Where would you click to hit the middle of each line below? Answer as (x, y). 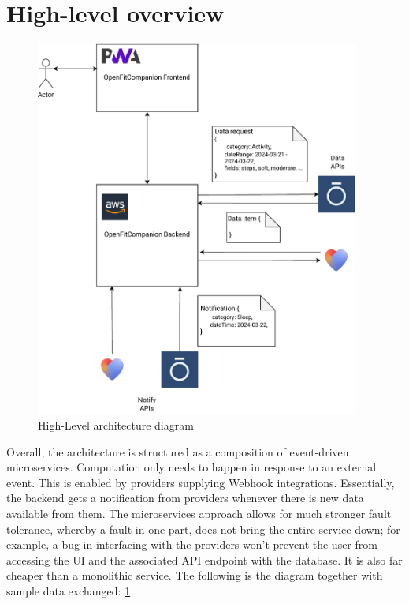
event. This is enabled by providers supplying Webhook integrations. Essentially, (201, 482)
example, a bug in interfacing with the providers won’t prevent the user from (192, 544)
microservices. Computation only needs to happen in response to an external (191, 467)
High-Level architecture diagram (116, 424)
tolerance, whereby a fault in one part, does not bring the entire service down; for (203, 529)
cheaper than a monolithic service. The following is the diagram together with (195, 575)
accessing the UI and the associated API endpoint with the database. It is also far (204, 559)
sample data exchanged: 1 (69, 590)
